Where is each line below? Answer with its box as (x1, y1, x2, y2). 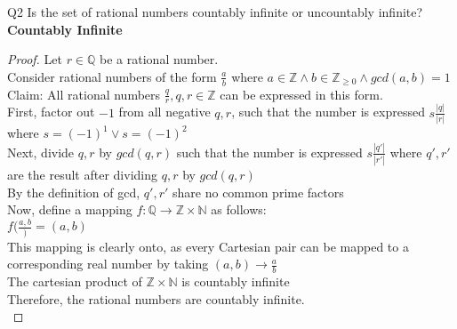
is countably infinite (181, 272, 290, 291)
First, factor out (7, 102, 95, 121)
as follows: (211, 200, 267, 219)
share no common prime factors (172, 182, 344, 201)
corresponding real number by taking (7, 254, 209, 273)
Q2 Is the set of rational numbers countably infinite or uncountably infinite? (7, 3, 423, 20)
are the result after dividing (7, 165, 157, 184)
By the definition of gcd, (7, 182, 140, 201)
